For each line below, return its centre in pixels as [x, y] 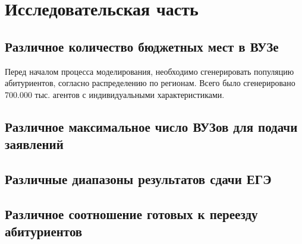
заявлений [34, 144]
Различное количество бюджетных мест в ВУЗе [142, 46]
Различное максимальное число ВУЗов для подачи [151, 126]
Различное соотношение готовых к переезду [131, 213]
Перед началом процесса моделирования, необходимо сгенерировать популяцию [150, 71]
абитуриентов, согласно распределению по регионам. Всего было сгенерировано [150, 83]
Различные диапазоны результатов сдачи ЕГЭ [138, 178]
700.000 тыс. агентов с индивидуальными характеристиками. [115, 94]
